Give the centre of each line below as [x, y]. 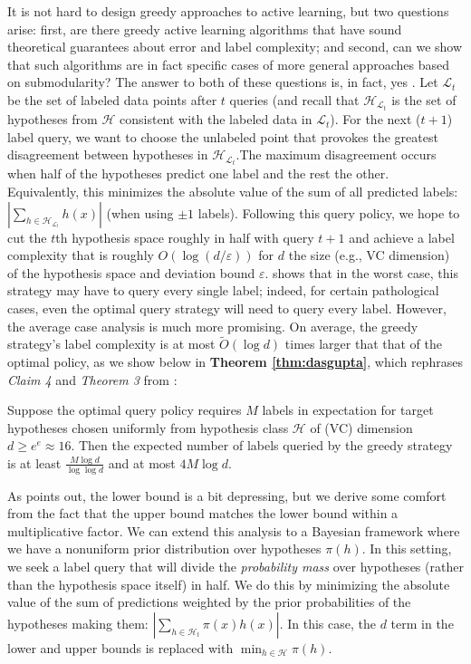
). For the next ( [375, 119]
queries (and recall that [294, 99]
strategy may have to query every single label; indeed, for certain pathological [223, 290]
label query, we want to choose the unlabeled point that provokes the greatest [223, 136]
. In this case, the [327, 623]
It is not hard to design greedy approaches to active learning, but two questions [228, 11]
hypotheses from [53, 119]
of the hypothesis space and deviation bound [131, 272]
